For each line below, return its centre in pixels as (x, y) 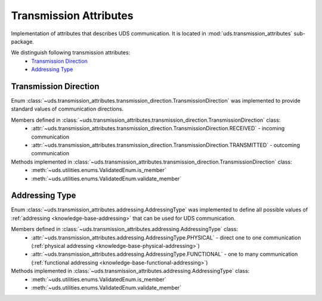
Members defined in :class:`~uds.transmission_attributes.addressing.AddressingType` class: (125, 229)
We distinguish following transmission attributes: (71, 53)
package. (22, 41)
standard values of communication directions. (67, 109)
